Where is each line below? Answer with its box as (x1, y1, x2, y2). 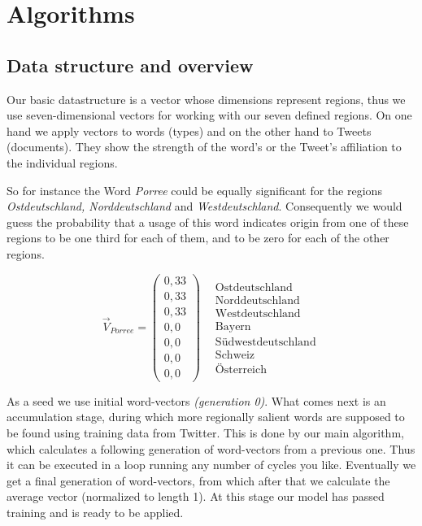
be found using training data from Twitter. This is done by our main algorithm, (7, 424, 404, 441)
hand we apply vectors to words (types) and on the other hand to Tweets (7, 122, 372, 139)
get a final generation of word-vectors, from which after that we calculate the (7, 472, 390, 489)
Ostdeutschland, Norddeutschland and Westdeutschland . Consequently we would (7, 198, 402, 215)
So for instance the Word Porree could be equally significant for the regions (7, 181, 382, 198)
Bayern (215, 320, 251, 333)
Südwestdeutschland (215, 336, 316, 348)
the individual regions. (7, 154, 118, 171)
